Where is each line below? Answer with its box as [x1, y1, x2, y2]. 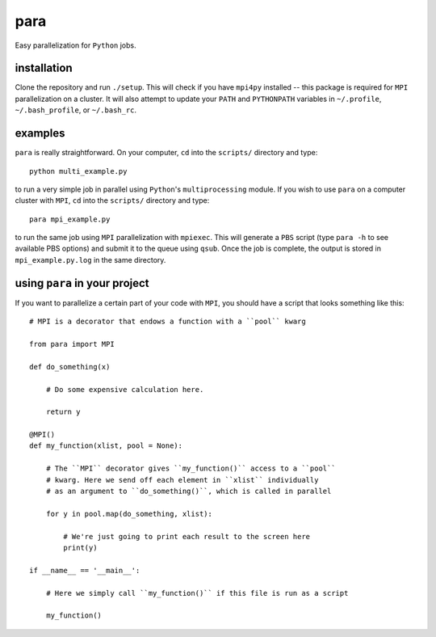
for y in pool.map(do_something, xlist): [45, 509, 213, 518]
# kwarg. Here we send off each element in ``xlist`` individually [45, 475, 319, 484]
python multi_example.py [29, 167, 128, 175]
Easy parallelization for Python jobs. [15, 40, 136, 50]
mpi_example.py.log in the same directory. [15, 255, 166, 264]
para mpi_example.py [29, 214, 111, 224]
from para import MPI [29, 340, 115, 348]
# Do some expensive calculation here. [45, 385, 204, 394]
